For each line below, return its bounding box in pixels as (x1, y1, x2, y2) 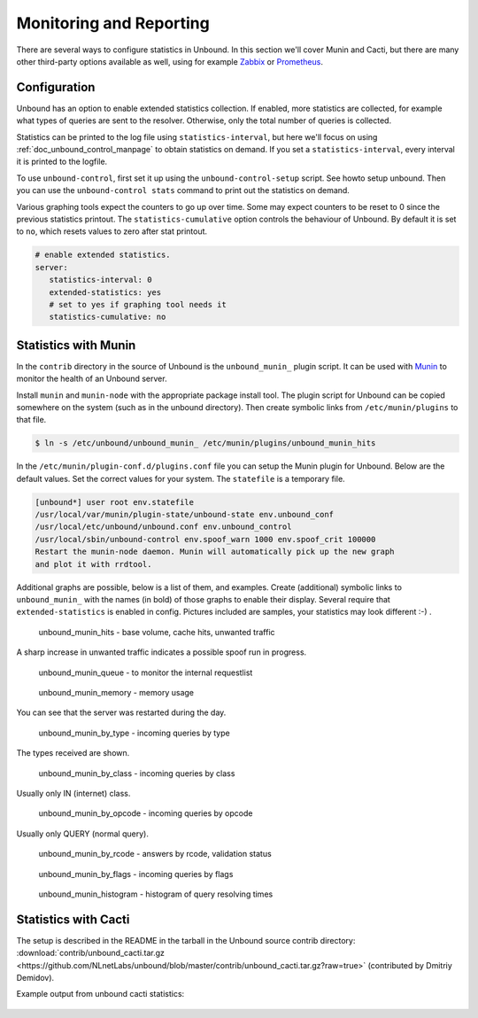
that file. (16, 415, 47, 425)
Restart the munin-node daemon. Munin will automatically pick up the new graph (35, 547, 395, 557)
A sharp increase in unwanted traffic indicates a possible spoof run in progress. (16, 647, 307, 657)
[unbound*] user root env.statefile (35, 497, 195, 507)
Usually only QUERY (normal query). (16, 828, 150, 839)
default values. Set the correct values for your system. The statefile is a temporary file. (16, 473, 345, 484)
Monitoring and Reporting (16, 13, 210, 33)
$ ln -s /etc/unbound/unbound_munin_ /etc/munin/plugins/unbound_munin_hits (35, 439, 376, 448)
